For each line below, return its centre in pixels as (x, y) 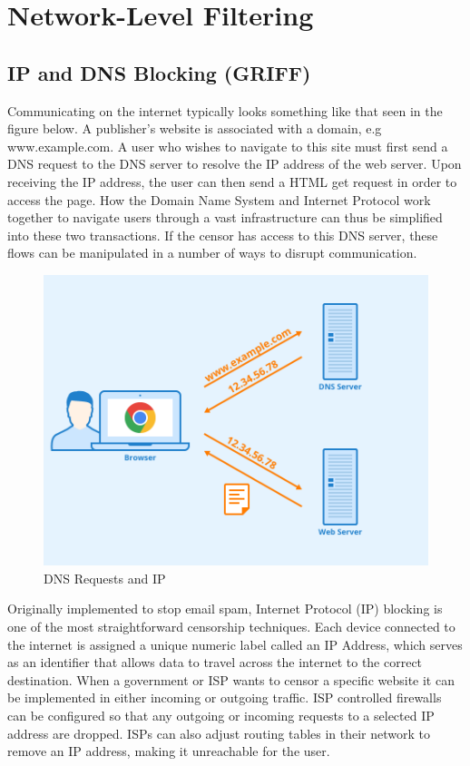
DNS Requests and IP (105, 578)
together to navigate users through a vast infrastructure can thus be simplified (225, 217)
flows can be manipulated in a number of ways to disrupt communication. (212, 253)
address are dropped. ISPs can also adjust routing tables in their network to (219, 733)
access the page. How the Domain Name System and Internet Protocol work (219, 199)
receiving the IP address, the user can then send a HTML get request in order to (232, 181)
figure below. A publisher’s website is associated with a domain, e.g (195, 128)
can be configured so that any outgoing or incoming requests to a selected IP (221, 716)
